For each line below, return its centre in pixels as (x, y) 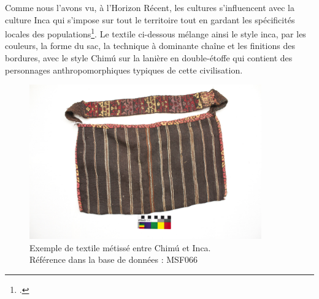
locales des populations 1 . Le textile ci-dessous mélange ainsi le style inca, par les (156, 33)
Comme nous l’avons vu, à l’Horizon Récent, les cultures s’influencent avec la (150, 7)
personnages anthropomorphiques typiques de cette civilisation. (124, 70)
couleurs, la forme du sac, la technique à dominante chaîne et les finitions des (150, 46)
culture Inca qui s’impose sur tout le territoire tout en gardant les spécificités (150, 19)
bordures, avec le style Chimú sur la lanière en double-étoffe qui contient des (149, 58)
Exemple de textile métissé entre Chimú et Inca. (120, 247)
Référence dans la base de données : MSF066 (114, 259)
